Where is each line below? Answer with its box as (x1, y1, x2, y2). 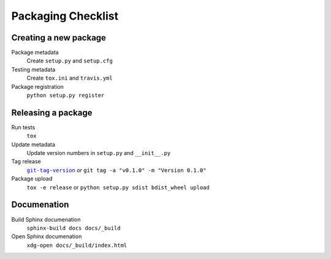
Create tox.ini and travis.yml (26, 74, 113, 82)
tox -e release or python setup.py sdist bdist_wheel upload (26, 184, 210, 191)
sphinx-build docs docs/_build (26, 224, 121, 231)
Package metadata (11, 49, 59, 56)
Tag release (11, 158, 41, 165)
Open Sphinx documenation (11, 233, 82, 240)
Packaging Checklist (11, 9, 119, 23)
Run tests (11, 123, 36, 131)
